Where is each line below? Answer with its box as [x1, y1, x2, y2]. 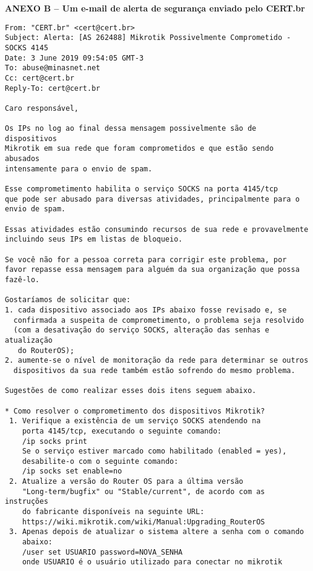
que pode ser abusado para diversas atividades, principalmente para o [5, 194, 300, 203]
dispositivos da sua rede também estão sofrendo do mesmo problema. [13, 366, 295, 375]
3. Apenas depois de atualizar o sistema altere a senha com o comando [9, 527, 304, 536]
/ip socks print [22, 437, 88, 446]
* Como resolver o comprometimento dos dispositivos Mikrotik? [5, 406, 265, 415]
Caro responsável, [5, 104, 79, 113]
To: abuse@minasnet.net [5, 64, 100, 73]
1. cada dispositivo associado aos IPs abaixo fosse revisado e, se [5, 305, 287, 314]
